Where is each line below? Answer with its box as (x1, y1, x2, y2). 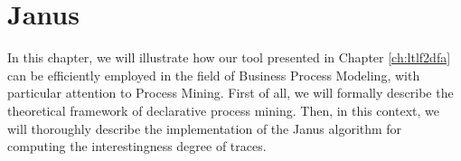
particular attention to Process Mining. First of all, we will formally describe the (7, 83, 454, 102)
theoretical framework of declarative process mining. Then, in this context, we (7, 100, 439, 119)
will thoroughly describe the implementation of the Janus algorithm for (7, 118, 402, 137)
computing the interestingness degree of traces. (7, 137, 267, 156)
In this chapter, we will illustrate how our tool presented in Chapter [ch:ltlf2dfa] (7, 48, 451, 67)
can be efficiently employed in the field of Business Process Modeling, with (7, 65, 420, 84)
